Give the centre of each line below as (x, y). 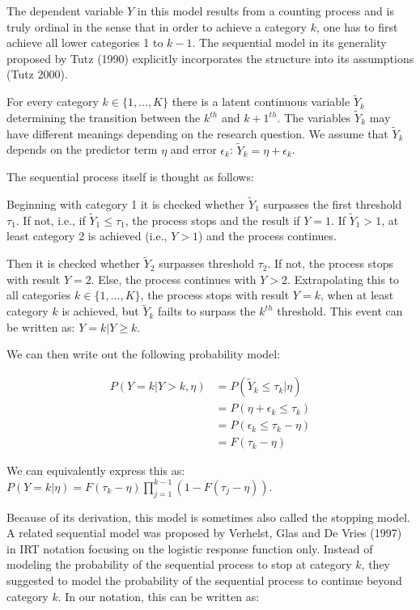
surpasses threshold (207, 263)
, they (376, 564)
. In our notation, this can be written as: (159, 596)
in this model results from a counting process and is (265, 11)
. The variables (314, 117)
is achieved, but (100, 311)
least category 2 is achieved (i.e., (87, 236)
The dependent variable (65, 11)
